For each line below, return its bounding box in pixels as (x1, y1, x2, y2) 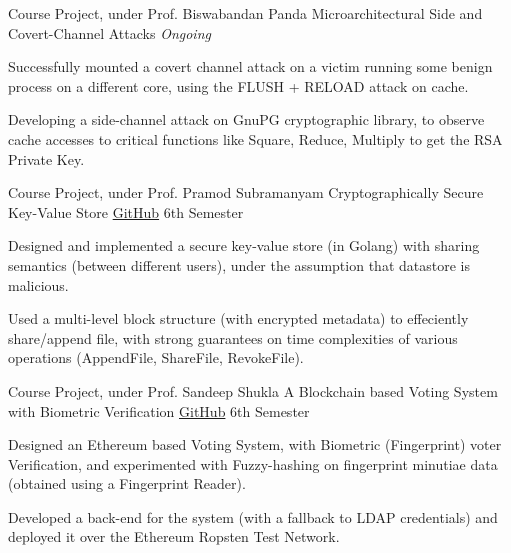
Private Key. (8, 148, 85, 169)
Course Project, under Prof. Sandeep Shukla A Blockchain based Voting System (8, 380, 498, 401)
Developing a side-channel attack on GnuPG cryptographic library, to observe (8, 109, 485, 130)
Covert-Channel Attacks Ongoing (8, 22, 211, 43)
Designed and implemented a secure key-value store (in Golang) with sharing (8, 235, 480, 256)
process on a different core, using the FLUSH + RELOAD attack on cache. (8, 75, 469, 96)
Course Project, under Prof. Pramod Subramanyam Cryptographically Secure (8, 182, 484, 203)
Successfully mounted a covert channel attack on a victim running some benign (8, 56, 493, 77)
